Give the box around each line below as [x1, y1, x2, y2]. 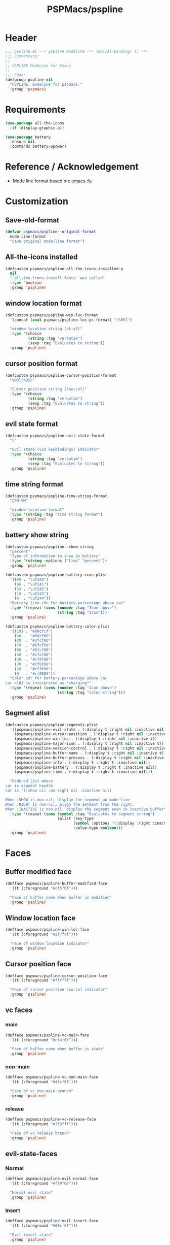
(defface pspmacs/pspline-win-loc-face [5, 927, 90, 932]
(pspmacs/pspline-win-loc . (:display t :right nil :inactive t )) [14, 736, 157, 742]
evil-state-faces [5, 1150, 58, 1158]
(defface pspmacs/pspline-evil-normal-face [5, 1176, 99, 1182]
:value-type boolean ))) [73, 826, 123, 831]
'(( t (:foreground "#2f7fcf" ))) [10, 932, 78, 937]
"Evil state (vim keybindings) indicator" [10, 447, 101, 452]
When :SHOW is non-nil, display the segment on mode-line [5, 797, 130, 802]
